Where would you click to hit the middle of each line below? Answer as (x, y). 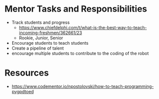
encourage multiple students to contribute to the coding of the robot (80, 53)
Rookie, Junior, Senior (41, 38)
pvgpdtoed (23, 91)
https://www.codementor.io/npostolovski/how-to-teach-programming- (83, 86)
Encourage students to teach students (50, 43)
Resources (27, 73)
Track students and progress (41, 22)
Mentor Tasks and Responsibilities (76, 9)
